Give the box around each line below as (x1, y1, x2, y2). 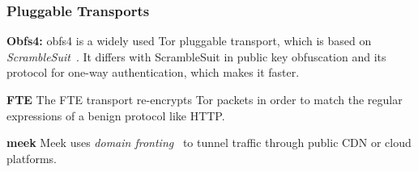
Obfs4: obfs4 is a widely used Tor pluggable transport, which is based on (6, 32, 372, 49)
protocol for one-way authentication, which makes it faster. (6, 64, 300, 81)
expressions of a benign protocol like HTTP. (6, 107, 225, 124)
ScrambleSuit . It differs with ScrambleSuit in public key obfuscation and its (6, 48, 386, 65)
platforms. (6, 149, 57, 166)
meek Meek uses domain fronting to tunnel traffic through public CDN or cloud (6, 134, 412, 151)
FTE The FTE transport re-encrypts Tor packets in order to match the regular (6, 91, 403, 107)
